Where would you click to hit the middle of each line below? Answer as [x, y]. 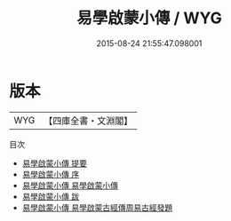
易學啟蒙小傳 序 [51, 174]
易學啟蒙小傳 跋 [51, 196]
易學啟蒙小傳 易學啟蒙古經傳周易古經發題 [97, 207]
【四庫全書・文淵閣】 [88, 121]
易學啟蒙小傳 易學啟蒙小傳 [70, 185]
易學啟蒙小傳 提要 [54, 163]
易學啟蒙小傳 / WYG [149, 18]
